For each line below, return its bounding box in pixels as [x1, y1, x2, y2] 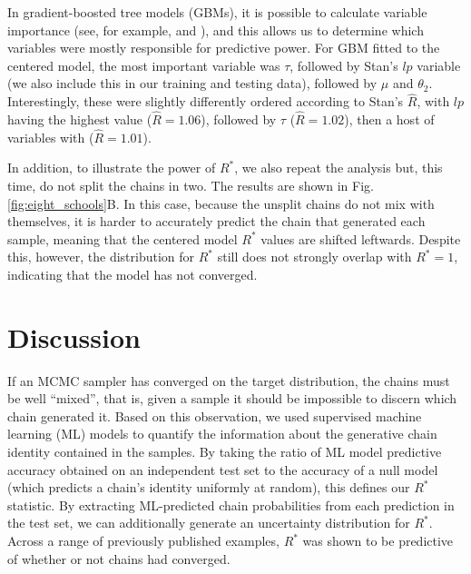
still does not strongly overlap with [217, 247, 412, 266]
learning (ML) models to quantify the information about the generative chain [7, 424, 437, 443]
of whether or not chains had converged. [7, 549, 231, 568]
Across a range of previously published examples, [7, 531, 280, 550]
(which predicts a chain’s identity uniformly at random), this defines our [7, 478, 410, 497]
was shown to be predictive [302, 531, 454, 550]
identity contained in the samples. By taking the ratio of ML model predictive [7, 442, 442, 461]
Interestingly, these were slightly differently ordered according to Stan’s [7, 92, 404, 111]
